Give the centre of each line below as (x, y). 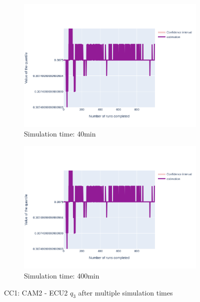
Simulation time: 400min (62, 275)
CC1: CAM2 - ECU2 (36, 292)
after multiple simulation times (125, 292)
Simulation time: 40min (60, 134)
